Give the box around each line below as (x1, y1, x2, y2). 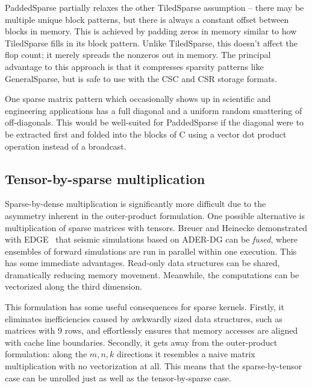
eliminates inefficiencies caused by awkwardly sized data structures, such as (5, 312, 282, 325)
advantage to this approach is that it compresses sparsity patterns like (5, 60, 264, 72)
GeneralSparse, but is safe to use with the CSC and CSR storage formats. (5, 72, 278, 84)
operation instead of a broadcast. (5, 139, 126, 152)
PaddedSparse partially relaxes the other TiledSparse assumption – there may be (5, 1, 304, 13)
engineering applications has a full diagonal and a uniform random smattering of (5, 104, 302, 116)
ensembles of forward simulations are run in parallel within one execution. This (5, 244, 297, 257)
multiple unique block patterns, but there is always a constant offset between (5, 13, 289, 25)
